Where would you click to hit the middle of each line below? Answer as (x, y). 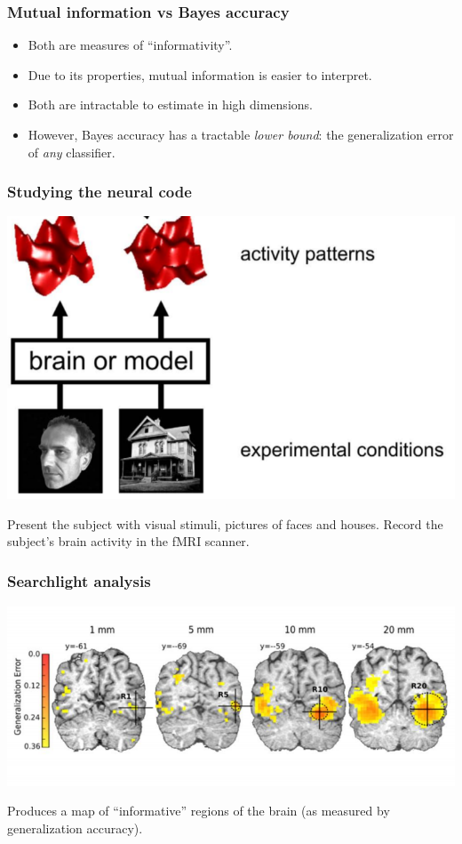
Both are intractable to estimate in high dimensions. (170, 104)
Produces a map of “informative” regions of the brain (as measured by (199, 811)
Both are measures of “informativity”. (130, 45)
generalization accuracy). (75, 828)
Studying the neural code (100, 192)
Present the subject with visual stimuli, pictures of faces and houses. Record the (225, 523)
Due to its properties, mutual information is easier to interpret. (200, 74)
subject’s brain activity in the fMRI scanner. (128, 541)
